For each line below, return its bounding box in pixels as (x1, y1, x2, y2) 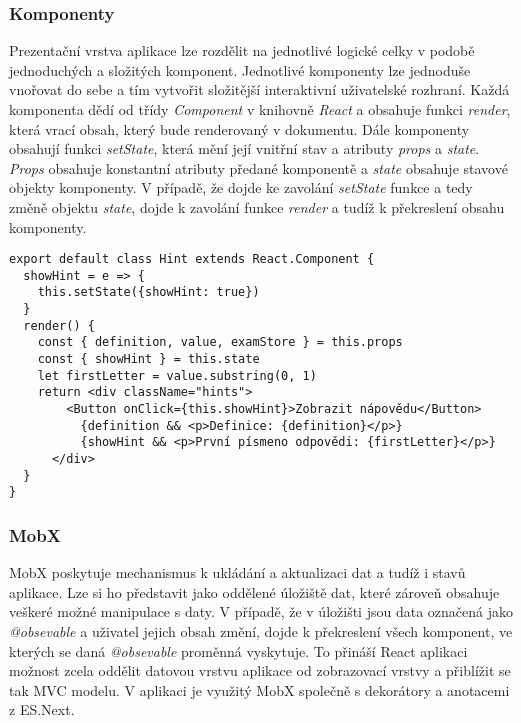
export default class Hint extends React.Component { (9, 252, 375, 267)
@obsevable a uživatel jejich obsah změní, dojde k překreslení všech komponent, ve (9, 621, 513, 641)
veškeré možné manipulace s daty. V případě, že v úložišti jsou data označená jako (9, 601, 513, 622)
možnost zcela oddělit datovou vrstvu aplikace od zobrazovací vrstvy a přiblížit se (9, 660, 511, 681)
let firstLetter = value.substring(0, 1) (37, 368, 317, 383)
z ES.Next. (9, 699, 75, 720)
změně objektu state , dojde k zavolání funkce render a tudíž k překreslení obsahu (9, 196, 505, 217)
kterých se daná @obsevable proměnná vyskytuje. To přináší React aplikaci (9, 640, 468, 661)
